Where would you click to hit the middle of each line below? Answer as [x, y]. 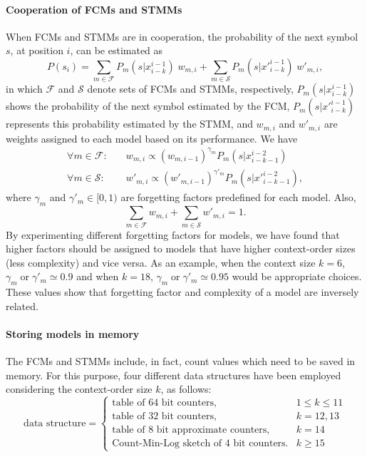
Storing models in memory [73, 333]
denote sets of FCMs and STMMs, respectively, [190, 89]
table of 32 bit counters [163, 417]
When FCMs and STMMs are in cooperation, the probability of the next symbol [182, 36]
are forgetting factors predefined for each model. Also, [238, 197]
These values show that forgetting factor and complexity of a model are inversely [182, 292]
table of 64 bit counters [163, 403]
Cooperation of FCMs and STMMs [94, 9]
